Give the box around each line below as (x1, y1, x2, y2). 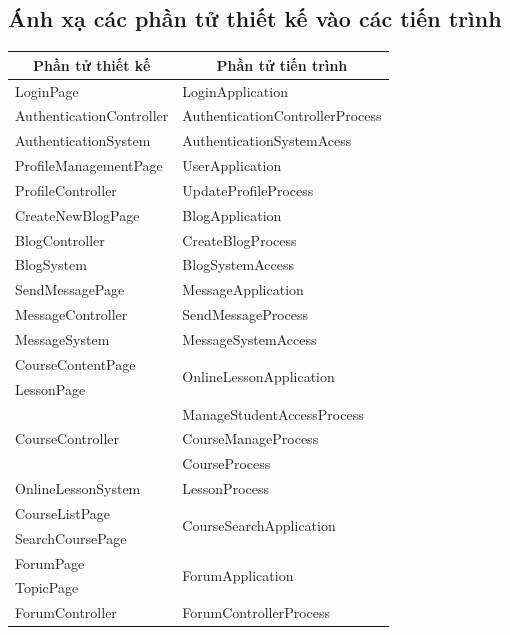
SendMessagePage (15, 279, 125, 300)
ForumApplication (182, 565, 294, 585)
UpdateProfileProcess (182, 179, 314, 200)
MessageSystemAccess (182, 328, 317, 349)
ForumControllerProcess (182, 602, 331, 623)
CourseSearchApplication (182, 515, 336, 536)
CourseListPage (15, 502, 111, 523)
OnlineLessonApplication (182, 366, 335, 387)
